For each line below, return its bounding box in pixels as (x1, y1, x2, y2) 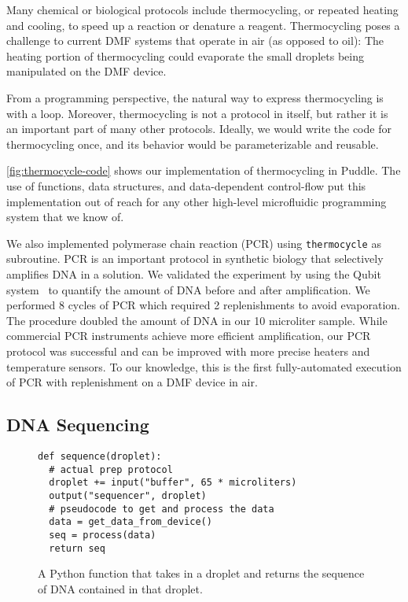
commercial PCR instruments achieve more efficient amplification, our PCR (6, 327, 371, 344)
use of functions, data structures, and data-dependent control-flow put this (6, 177, 366, 194)
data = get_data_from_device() (49, 516, 212, 528)
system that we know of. (6, 209, 124, 225)
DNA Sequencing (6, 412, 149, 437)
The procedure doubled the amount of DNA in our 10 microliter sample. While (6, 312, 388, 328)
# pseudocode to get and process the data (49, 503, 274, 515)
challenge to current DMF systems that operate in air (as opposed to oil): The (6, 32, 384, 49)
